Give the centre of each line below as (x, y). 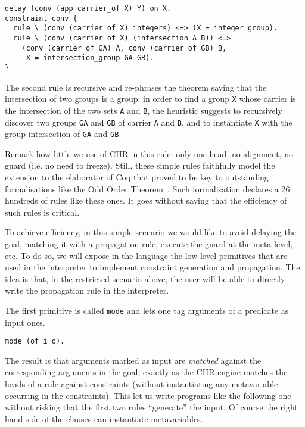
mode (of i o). (35, 342)
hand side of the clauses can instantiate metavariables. (104, 418)
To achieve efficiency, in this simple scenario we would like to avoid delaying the (151, 232)
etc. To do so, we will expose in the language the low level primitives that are (146, 255)
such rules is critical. (42, 212)
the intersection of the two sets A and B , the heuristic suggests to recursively (144, 110)
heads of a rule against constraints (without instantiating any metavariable (141, 384)
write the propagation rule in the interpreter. (87, 290)
